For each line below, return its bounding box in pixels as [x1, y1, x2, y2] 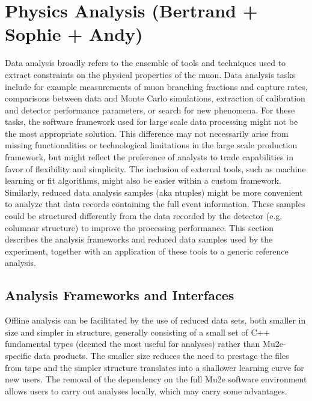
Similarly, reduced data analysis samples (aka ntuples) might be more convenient [5, 185, 303, 198]
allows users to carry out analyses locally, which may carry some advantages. [5, 384, 287, 397]
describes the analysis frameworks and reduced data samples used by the [5, 233, 273, 246]
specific [5, 349, 32, 361]
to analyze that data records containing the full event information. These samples [5, 197, 305, 210]
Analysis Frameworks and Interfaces [5, 286, 234, 304]
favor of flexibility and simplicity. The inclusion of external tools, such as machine [5, 162, 306, 175]
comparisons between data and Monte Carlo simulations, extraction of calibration [5, 92, 305, 104]
